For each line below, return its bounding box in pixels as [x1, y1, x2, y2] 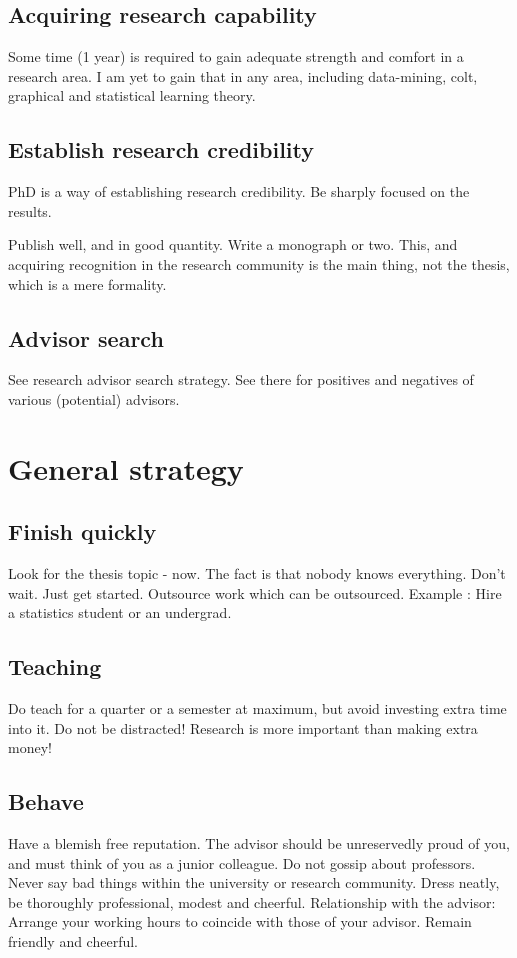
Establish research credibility [8, 134, 315, 165]
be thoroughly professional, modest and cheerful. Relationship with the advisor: [8, 891, 496, 912]
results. [8, 200, 52, 221]
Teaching [8, 651, 102, 682]
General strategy [8, 447, 244, 488]
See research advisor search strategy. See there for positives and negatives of [8, 369, 474, 390]
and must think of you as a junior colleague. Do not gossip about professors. [8, 852, 476, 873]
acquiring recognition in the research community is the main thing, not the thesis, [8, 253, 510, 274]
